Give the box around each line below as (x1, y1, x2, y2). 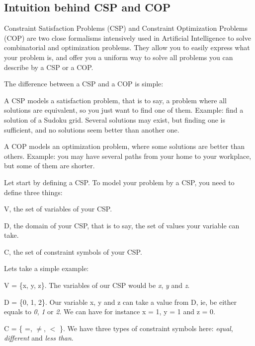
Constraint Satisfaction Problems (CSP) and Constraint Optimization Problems (4, 23, 248, 33)
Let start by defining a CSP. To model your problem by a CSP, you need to (4, 177, 235, 187)
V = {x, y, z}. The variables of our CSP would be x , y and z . (4, 280, 190, 290)
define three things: (4, 187, 63, 197)
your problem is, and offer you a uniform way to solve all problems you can (4, 52, 233, 62)
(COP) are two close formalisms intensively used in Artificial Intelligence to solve (4, 32, 251, 43)
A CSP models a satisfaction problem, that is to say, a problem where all (4, 95, 227, 105)
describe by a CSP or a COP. (4, 62, 93, 72)
